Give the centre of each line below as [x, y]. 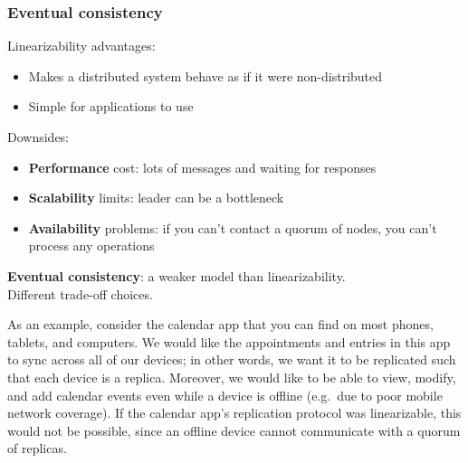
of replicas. [37, 448]
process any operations [91, 246]
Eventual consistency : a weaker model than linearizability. [177, 275]
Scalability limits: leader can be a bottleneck [156, 198]
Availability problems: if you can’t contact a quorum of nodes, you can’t [233, 227]
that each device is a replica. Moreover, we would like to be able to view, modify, [232, 377]
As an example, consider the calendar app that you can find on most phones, [220, 324]
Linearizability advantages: [81, 46]
